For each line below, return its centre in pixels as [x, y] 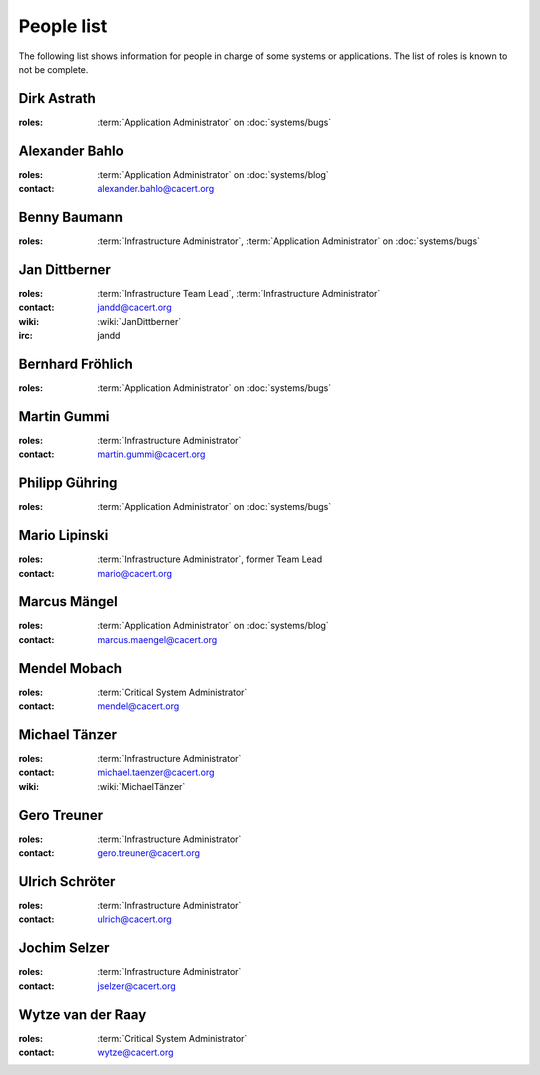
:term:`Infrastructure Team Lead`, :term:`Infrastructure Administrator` [239, 293]
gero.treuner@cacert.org [148, 853]
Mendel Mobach [70, 668]
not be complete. [53, 69]
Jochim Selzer [64, 948]
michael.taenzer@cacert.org [156, 772]
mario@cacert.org [135, 573]
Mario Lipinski [63, 535]
